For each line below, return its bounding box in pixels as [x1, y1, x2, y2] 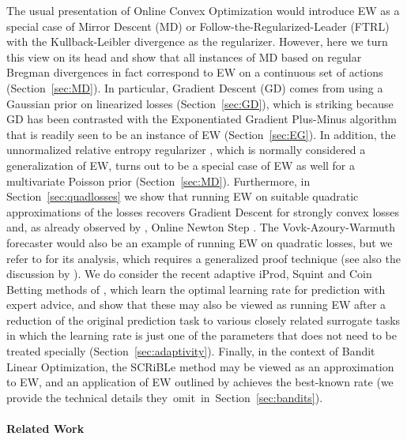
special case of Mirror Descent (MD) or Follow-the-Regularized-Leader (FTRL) [6, 17, 390, 34]
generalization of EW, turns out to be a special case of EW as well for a [6, 156, 356, 173]
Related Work [6, 420, 85, 437]
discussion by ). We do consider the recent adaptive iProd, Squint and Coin [6, 265, 372, 282]
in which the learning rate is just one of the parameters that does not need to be [6, 327, 397, 344]
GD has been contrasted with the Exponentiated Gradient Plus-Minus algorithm [6, 111, 397, 127]
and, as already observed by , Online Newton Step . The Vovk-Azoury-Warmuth [6, 219, 395, 235]
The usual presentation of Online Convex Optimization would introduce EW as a [6, 2, 400, 18]
